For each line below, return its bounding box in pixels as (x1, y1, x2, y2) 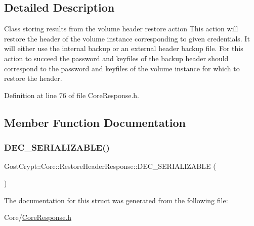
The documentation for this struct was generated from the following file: (4, 195, 228, 205)
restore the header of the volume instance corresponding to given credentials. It (4, 33, 250, 43)
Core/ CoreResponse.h (4, 212, 72, 222)
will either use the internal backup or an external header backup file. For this (4, 43, 243, 54)
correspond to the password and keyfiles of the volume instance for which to (4, 63, 240, 73)
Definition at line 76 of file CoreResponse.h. (4, 89, 139, 100)
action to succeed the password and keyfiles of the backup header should (4, 53, 229, 63)
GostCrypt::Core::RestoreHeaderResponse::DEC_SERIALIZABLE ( (4, 161, 216, 171)
